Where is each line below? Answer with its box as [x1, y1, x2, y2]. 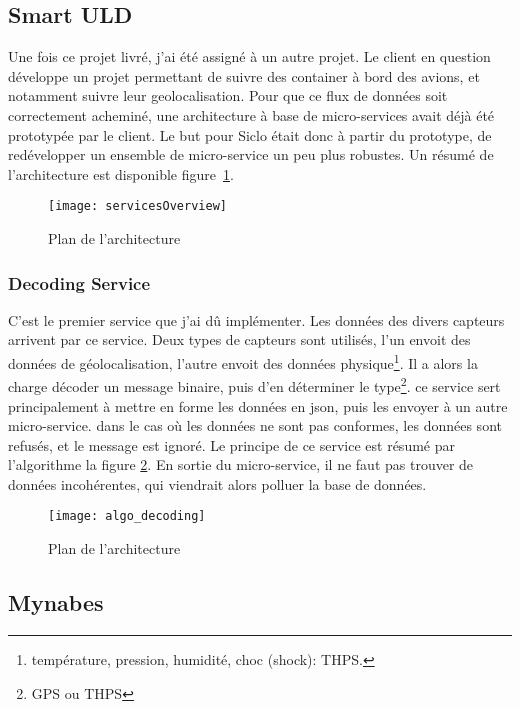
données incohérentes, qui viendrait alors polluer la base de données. [8, 473, 427, 494]
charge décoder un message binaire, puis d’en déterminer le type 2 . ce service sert [8, 373, 501, 396]
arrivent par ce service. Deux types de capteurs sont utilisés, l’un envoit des [8, 329, 471, 350]
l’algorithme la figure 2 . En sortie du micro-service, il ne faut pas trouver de [8, 454, 474, 475]
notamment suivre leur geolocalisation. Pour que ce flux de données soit [8, 85, 448, 106]
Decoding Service [8, 270, 151, 295]
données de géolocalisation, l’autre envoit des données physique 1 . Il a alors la [8, 350, 478, 373]
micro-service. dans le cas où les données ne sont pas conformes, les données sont [8, 415, 502, 436]
